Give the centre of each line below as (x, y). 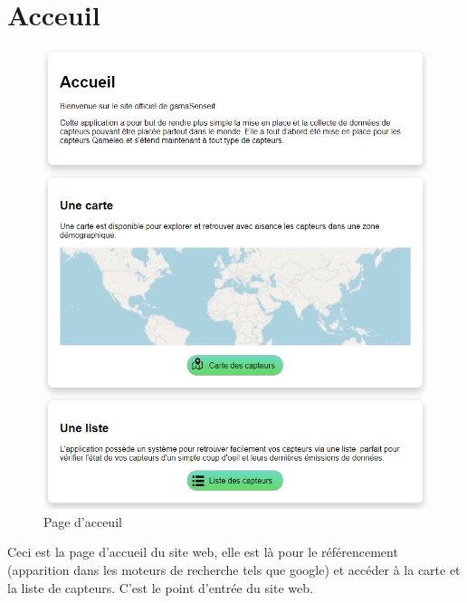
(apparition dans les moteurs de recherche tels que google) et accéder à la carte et (234, 569)
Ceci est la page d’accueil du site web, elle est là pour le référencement (203, 552)
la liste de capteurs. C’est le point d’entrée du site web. (160, 587)
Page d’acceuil (83, 521)
